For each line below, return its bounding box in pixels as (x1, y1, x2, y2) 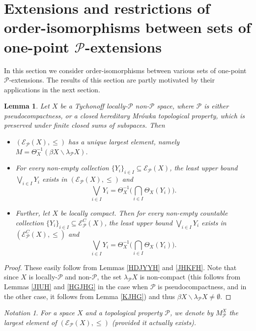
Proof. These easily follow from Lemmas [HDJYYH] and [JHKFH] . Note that (4, 262, 237, 272)
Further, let (15, 208, 50, 218)
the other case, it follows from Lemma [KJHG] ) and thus (4, 291, 175, 301)
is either (204, 101, 229, 111)
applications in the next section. (4, 84, 100, 94)
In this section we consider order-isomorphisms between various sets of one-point (4, 65, 247, 75)
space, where (157, 101, 194, 111)
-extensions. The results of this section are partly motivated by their (9, 75, 215, 85)
